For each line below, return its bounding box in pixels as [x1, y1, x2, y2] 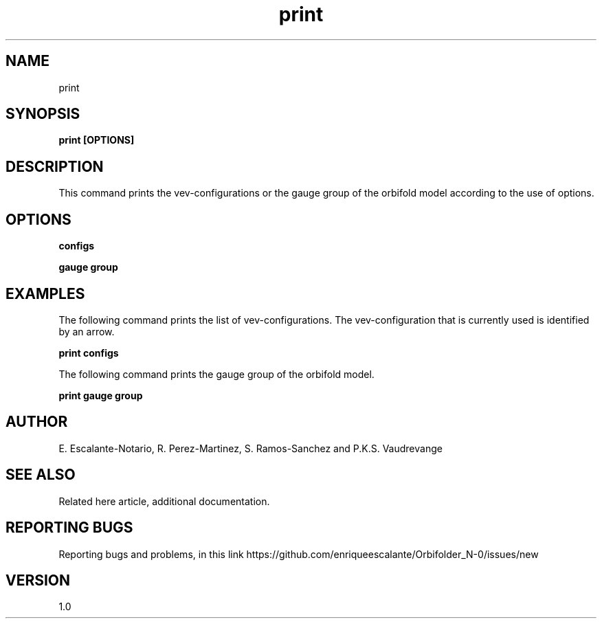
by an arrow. [58, 325, 115, 337]
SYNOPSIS [5, 105, 80, 123]
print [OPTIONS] [58, 134, 135, 146]
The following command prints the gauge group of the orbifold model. [58, 368, 375, 380]
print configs [58, 346, 119, 359]
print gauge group [58, 389, 143, 401]
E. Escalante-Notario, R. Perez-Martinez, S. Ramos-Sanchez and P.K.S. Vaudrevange [58, 442, 443, 454]
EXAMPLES [5, 285, 85, 302]
